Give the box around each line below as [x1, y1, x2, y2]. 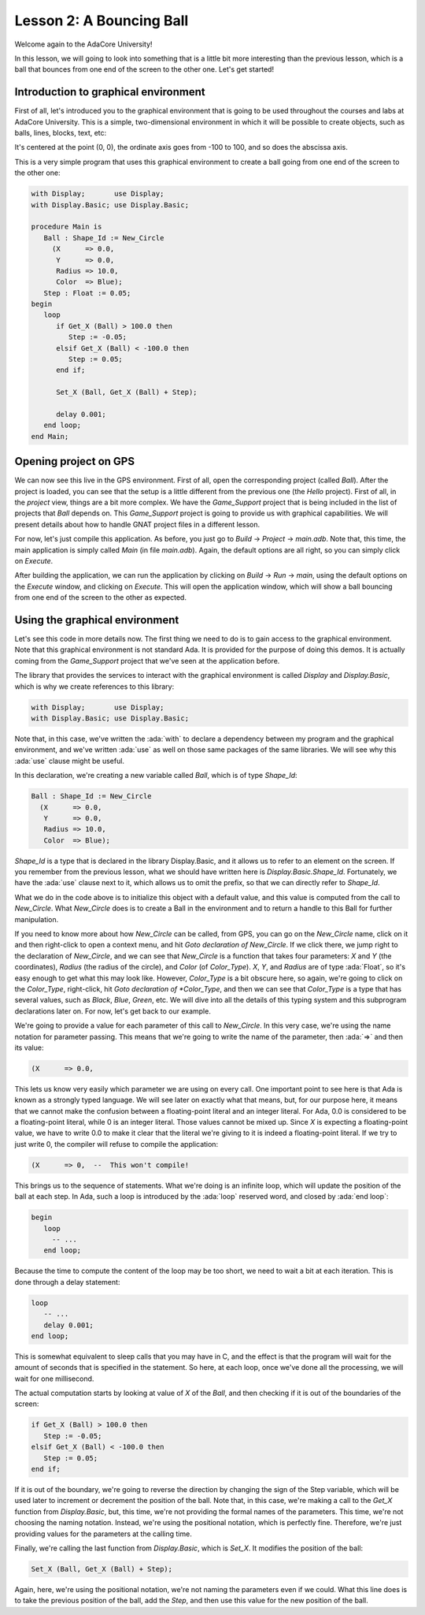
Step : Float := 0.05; [43, 288, 131, 297]
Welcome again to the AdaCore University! [14, 39, 153, 49]
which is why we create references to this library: [14, 682, 175, 691]
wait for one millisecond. [14, 1374, 94, 1383]
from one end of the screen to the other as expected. [14, 593, 187, 602]
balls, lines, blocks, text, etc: [14, 128, 107, 138]
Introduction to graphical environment [14, 85, 205, 99]
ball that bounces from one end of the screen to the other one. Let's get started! [14, 65, 275, 74]
